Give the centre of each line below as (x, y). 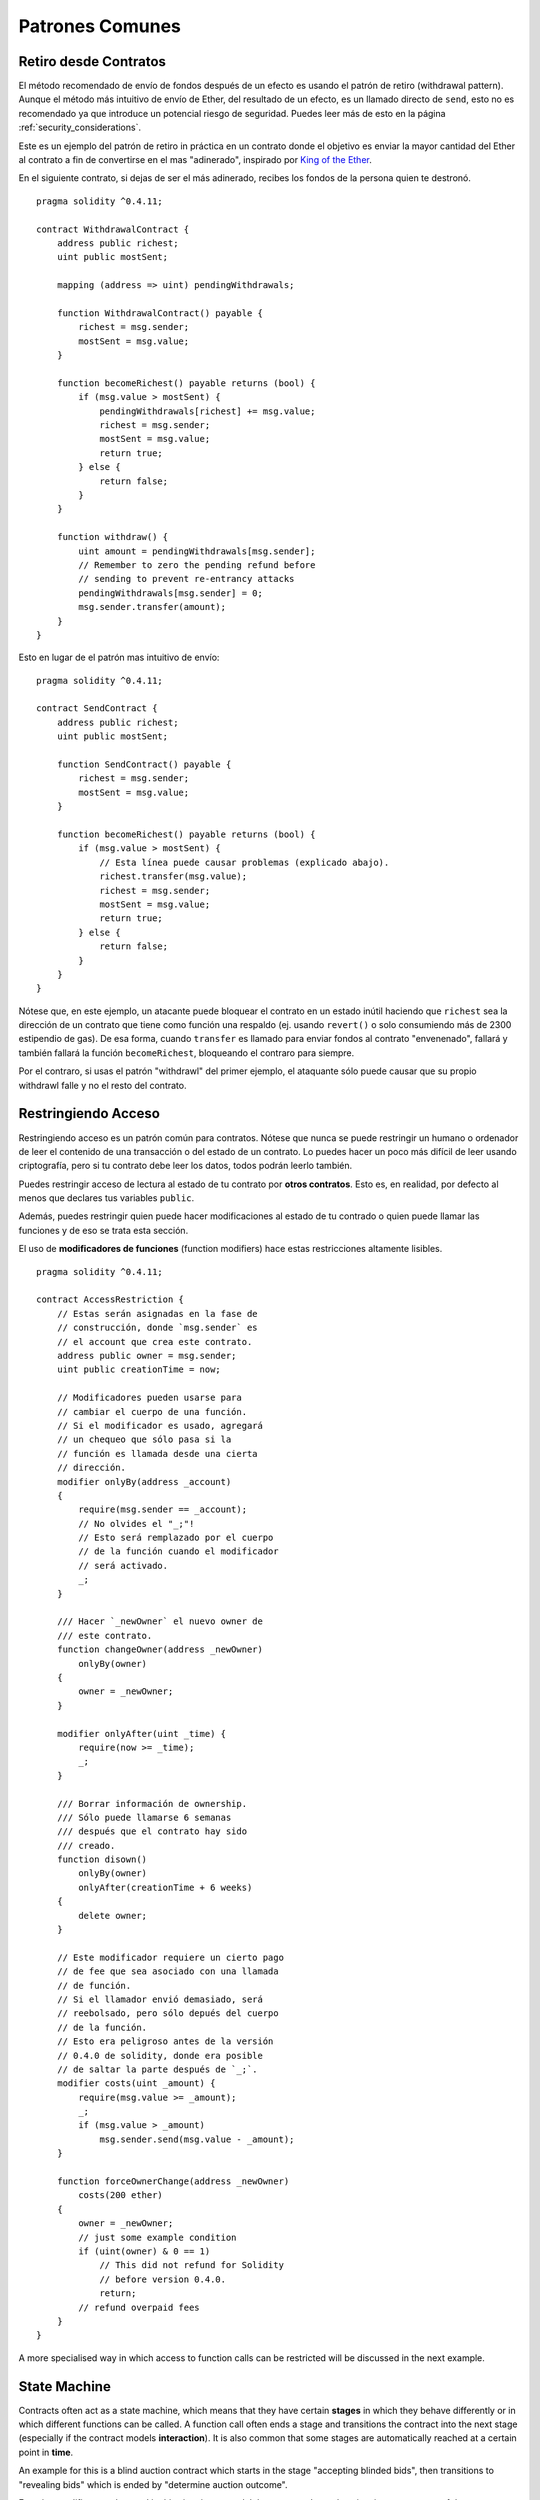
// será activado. (123, 1565)
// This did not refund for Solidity (192, 2265)
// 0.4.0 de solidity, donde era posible (160, 2055)
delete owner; (113, 1915)
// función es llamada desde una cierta (157, 1453)
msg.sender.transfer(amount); (152, 607)
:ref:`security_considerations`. (80, 127)
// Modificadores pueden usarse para (149, 1398)
